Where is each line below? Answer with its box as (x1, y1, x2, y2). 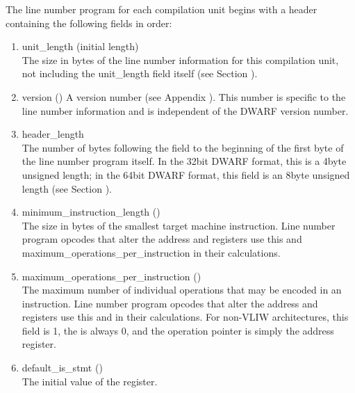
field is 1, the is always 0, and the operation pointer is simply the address (22, 323, 334, 337)
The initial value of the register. (22, 374, 158, 388)
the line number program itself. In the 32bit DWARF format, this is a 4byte (22, 154, 347, 168)
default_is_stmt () (22, 360, 103, 375)
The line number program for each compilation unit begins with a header (6, 2, 317, 16)
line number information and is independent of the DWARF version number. (22, 103, 349, 118)
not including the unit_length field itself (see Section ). (22, 66, 258, 81)
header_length (22, 127, 84, 141)
